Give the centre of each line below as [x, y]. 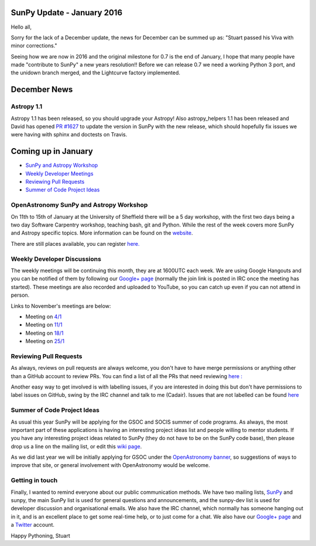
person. [20, 295]
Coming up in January [52, 151]
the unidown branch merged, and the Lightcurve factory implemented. [96, 73]
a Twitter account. [33, 525]
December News [42, 90]
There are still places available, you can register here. [75, 243]
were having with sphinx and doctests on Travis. [69, 135]
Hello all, [21, 27]
